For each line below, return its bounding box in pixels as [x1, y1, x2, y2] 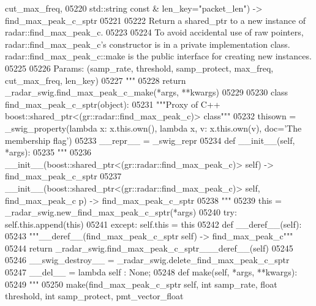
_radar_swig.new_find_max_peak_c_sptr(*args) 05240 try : [5, 206, 237, 218]
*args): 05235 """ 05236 [5, 146, 92, 159]
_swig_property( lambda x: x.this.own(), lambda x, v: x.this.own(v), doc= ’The [5, 121, 302, 134]
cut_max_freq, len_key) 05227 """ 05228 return [5, 73, 186, 86]
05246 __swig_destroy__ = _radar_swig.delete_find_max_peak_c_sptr [5, 253, 290, 266]
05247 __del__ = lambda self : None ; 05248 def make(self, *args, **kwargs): [5, 266, 298, 278]
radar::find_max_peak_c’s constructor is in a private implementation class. [5, 37, 290, 50]
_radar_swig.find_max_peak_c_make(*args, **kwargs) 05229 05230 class [5, 86, 288, 99]
